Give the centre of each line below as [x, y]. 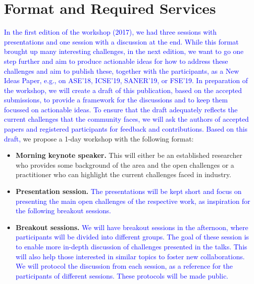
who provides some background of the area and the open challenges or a [125, 165]
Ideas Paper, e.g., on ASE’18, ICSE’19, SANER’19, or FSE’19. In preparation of [126, 80]
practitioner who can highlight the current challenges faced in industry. [123, 174]
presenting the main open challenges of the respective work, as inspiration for [133, 201]
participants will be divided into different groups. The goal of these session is [132, 237]
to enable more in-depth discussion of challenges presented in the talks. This [131, 246]
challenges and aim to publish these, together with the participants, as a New [122, 71]
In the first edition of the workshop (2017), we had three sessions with [110, 32]
